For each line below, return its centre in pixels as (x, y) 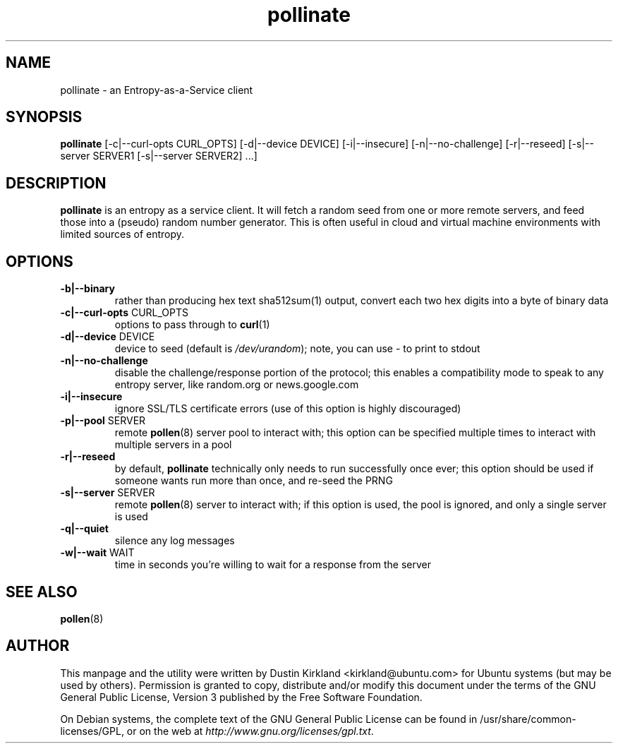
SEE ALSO (42, 592)
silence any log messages (175, 541)
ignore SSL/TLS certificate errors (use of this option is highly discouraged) (288, 409)
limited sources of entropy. (122, 234)
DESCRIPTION (56, 183)
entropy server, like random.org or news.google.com (237, 385)
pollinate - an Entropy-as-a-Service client (157, 90)
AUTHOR (38, 646)
